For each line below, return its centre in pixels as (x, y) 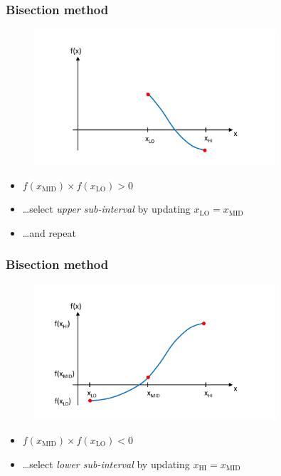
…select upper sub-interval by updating (106, 209)
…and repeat (49, 232)
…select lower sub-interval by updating (106, 464)
